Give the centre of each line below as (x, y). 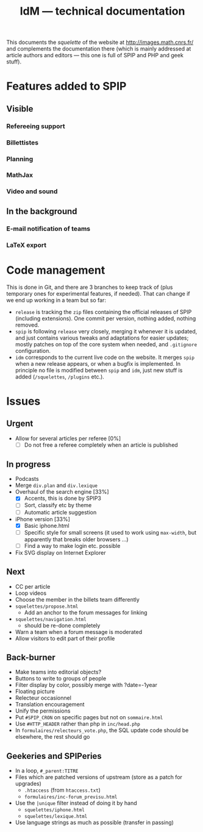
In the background (42, 211)
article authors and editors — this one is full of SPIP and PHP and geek (95, 55)
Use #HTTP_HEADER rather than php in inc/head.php (77, 724)
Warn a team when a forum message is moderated (79, 631)
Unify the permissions (43, 711)
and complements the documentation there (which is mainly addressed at (99, 49)
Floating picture (35, 692)
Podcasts (27, 479)
